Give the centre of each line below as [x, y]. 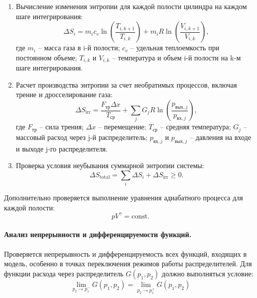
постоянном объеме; [46, 57]
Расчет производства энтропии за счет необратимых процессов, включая [126, 84]
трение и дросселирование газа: [64, 94]
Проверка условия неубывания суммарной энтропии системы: [110, 165]
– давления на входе [221, 137]
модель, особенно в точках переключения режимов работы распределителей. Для [128, 264]
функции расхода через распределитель [64, 273]
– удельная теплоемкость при [175, 48]
